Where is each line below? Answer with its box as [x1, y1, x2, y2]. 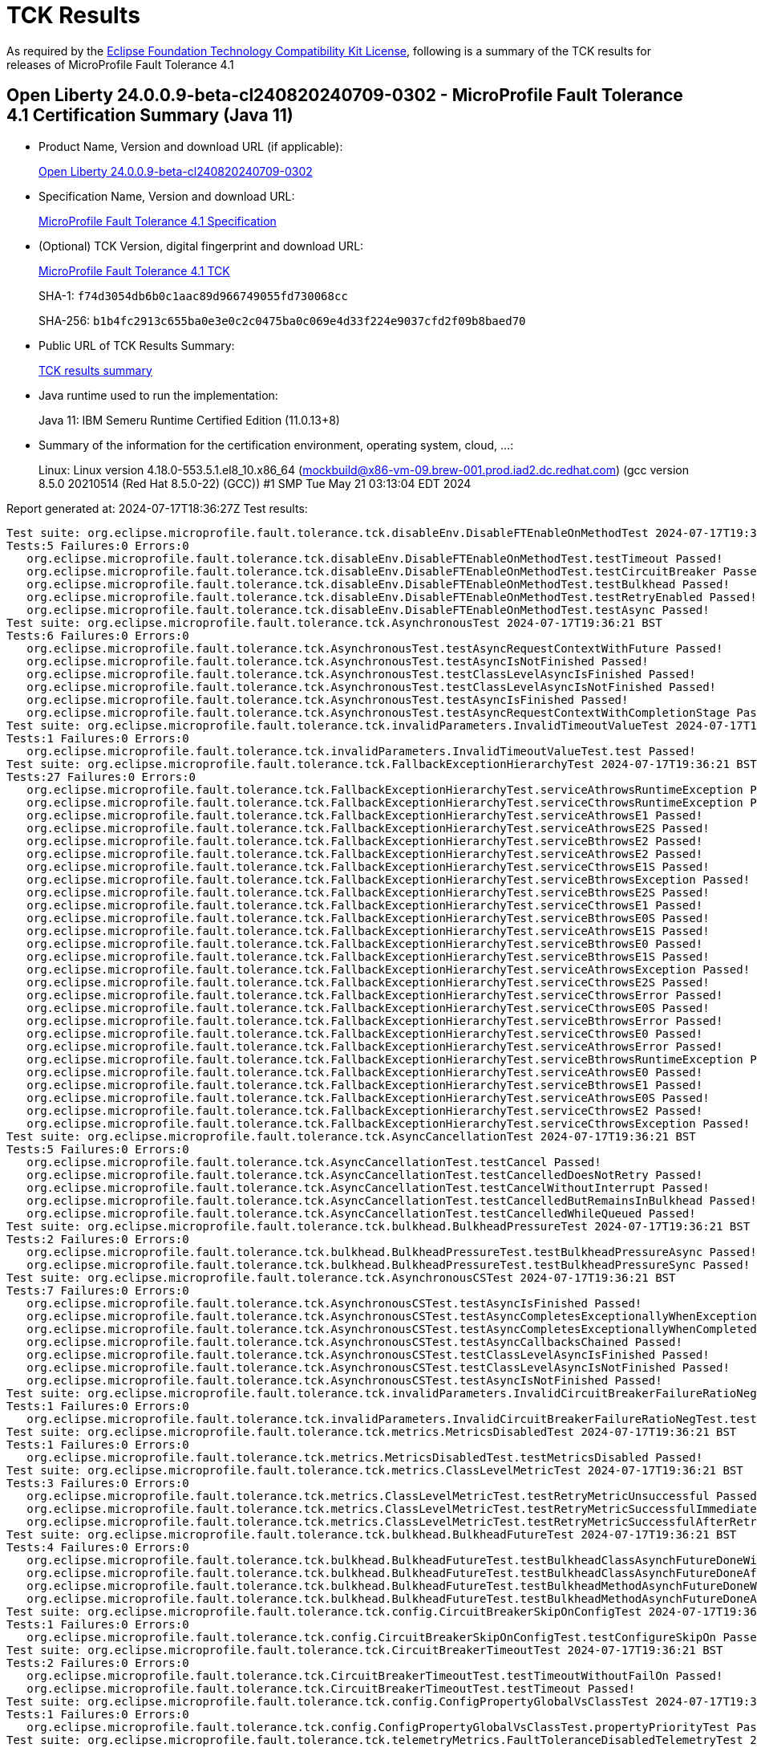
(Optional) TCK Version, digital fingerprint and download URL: [38, 238, 364, 253]
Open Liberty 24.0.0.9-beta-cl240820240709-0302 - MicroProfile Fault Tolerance [6, 85, 683, 106]
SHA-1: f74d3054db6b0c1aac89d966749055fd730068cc [38, 288, 348, 303]
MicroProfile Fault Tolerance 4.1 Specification [38, 213, 277, 228]
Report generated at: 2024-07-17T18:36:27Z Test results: [6, 501, 308, 515]
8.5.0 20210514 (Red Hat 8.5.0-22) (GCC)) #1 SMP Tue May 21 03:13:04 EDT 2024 [38, 476, 472, 490]
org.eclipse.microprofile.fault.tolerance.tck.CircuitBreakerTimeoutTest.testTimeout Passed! [26, 1681, 635, 1695]
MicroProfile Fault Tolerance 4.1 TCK [38, 263, 230, 278]
